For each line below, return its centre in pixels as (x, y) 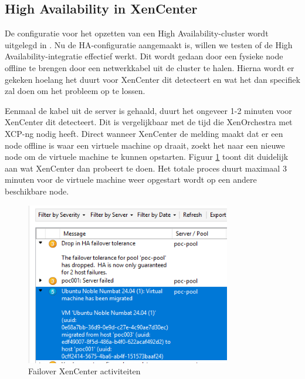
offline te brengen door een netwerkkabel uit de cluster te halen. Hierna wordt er (150, 67)
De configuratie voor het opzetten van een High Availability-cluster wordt (137, 33)
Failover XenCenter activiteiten (84, 371)
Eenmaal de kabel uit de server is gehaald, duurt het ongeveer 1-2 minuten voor (148, 110)
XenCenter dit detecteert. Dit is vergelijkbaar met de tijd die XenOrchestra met (149, 122)
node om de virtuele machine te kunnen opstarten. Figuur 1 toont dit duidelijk (147, 157)
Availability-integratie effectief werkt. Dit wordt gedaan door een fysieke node (144, 56)
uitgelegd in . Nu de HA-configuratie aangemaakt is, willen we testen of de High (149, 44)
